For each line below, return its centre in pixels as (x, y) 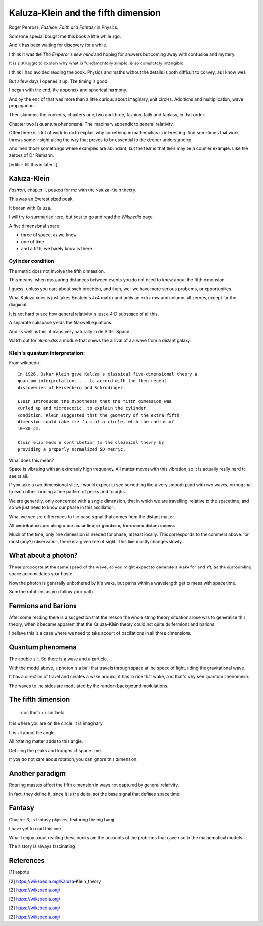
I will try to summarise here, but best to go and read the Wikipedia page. (82, 217)
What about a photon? (43, 555)
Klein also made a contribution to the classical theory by (91, 442)
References (27, 860)
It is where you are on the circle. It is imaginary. (56, 723)
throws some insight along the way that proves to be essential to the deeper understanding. (101, 140)
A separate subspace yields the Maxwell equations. (61, 322)
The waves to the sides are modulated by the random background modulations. (89, 686)
